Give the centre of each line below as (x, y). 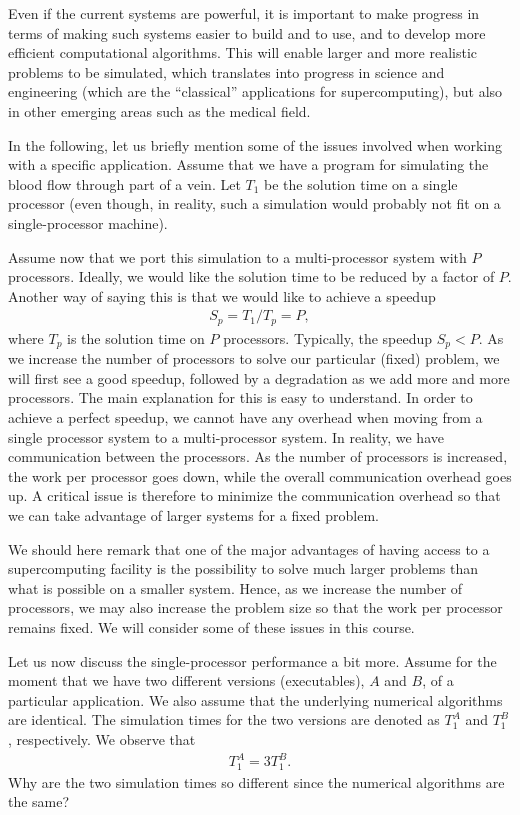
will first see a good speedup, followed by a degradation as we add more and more (259, 377)
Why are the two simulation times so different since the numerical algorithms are (256, 781)
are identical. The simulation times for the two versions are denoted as (224, 719)
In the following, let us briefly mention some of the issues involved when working (255, 144)
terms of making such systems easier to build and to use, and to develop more (247, 32)
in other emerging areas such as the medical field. (159, 110)
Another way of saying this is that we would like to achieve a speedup (222, 295)
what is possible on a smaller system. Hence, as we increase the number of (235, 587)
